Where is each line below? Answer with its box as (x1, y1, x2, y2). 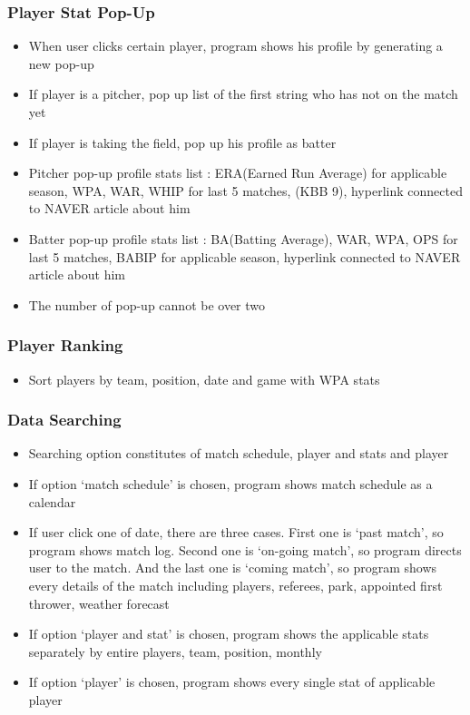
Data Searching (7, 408, 122, 431)
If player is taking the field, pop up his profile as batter (28, 132, 337, 152)
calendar (28, 492, 76, 511)
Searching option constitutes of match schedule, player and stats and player (28, 444, 449, 463)
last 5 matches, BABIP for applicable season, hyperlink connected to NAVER (28, 247, 461, 266)
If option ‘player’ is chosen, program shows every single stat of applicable (28, 672, 436, 691)
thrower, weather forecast (28, 593, 170, 612)
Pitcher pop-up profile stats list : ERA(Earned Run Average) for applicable (28, 163, 447, 182)
